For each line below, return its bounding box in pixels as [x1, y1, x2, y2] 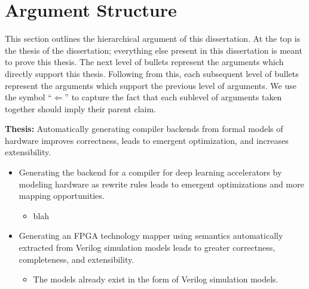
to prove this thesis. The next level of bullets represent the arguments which [5, 56, 284, 68]
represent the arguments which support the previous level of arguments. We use [5, 79, 296, 91]
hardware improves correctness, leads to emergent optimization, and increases [5, 134, 289, 146]
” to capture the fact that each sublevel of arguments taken [65, 91, 282, 103]
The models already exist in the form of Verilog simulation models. [33, 273, 279, 285]
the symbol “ [5, 91, 52, 103]
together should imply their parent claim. [5, 102, 156, 115]
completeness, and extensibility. [19, 253, 134, 265]
